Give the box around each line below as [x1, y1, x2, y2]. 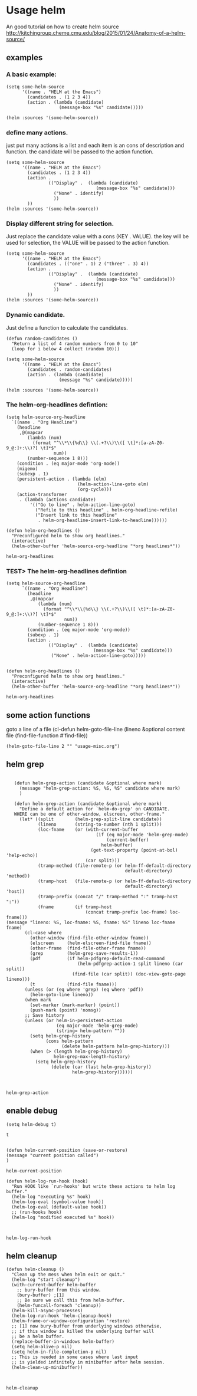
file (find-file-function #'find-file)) [6, 732, 88, 739]
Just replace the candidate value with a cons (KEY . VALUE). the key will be [6, 233, 189, 240]
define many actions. [6, 128, 68, 136]
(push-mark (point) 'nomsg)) [29, 1007, 101, 1013]
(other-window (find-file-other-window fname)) [29, 935, 149, 941]
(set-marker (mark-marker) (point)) [29, 1002, 120, 1008]
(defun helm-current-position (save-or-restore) [6, 1147, 128, 1153]
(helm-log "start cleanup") [11, 1277, 81, 1283]
